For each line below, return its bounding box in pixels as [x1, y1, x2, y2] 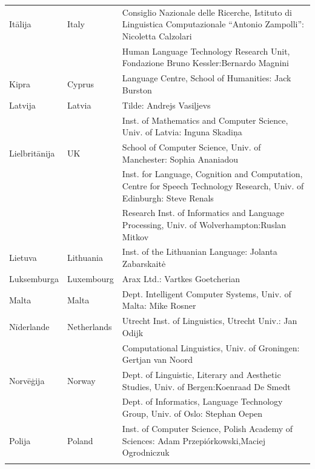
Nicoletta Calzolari [122, 29, 192, 42]
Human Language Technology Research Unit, [122, 44, 290, 57]
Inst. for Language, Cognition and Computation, [122, 167, 303, 180]
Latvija [9, 98, 36, 111]
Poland [67, 434, 93, 447]
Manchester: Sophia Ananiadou [122, 152, 238, 165]
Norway [67, 374, 96, 386]
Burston [122, 83, 152, 96]
